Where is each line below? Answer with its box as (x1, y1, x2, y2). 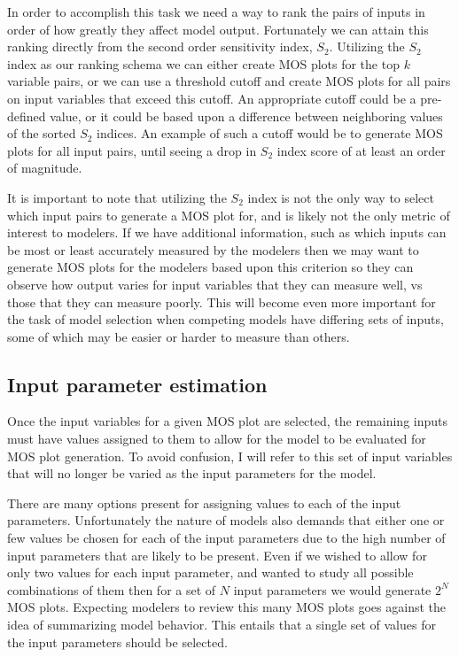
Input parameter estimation (7, 370, 268, 398)
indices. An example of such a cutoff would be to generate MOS (97, 124, 443, 143)
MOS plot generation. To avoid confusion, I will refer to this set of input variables (7, 446, 453, 465)
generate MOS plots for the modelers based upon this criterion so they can (7, 258, 414, 276)
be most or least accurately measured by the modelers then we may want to (7, 240, 419, 259)
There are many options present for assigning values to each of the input (7, 493, 401, 512)
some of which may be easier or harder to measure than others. (7, 327, 350, 345)
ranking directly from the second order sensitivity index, (7, 37, 313, 56)
